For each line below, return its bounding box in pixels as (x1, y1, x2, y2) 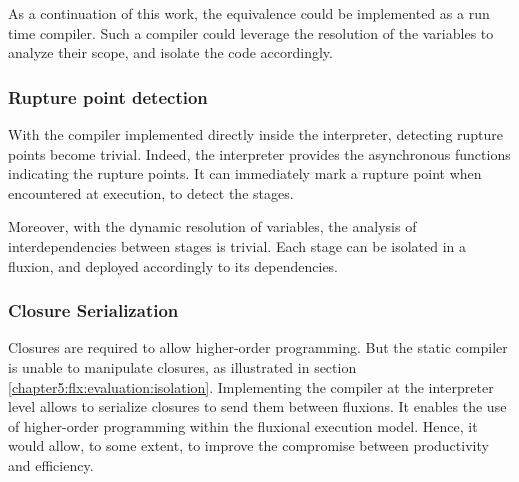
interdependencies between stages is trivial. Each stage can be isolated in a (8, 235, 467, 256)
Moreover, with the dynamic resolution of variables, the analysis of (8, 216, 417, 237)
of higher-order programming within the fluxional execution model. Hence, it (8, 415, 478, 436)
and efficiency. (8, 454, 94, 475)
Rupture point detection (8, 84, 208, 109)
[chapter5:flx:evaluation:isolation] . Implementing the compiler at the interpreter (8, 376, 494, 397)
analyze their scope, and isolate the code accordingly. (8, 42, 333, 63)
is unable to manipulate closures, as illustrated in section (8, 356, 357, 377)
